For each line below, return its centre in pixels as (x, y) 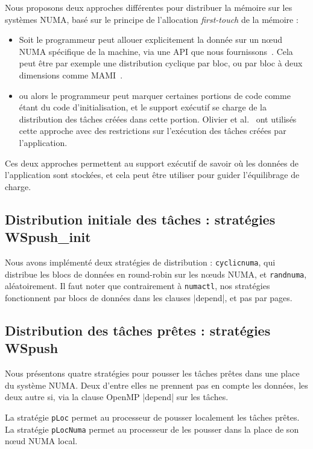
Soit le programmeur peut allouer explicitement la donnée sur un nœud (151, 40)
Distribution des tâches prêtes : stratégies (138, 330)
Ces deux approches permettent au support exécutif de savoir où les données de (152, 163)
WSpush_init (48, 237)
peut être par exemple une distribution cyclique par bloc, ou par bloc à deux (161, 63)
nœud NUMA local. (41, 441)
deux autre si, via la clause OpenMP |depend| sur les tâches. (117, 397)
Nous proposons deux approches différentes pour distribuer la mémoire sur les (149, 7)
